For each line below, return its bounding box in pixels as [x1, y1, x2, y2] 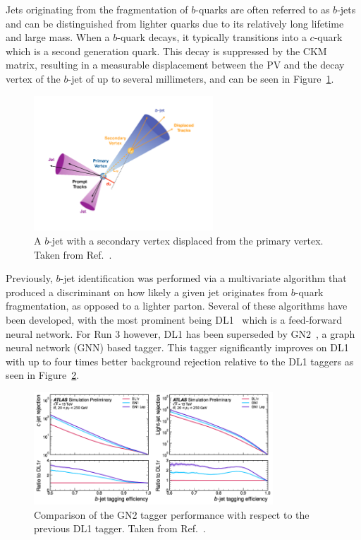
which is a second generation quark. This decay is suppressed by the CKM [6, 43, 327, 58]
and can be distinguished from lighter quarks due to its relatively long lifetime [6, 16, 344, 30]
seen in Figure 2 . [6, 368, 80, 382]
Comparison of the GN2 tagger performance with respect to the [34, 507, 310, 522]
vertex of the [6, 71, 61, 86]
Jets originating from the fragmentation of [6, 2, 188, 16]
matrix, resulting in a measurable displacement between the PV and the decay [6, 57, 345, 72]
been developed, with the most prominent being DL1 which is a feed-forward [6, 312, 343, 327]
